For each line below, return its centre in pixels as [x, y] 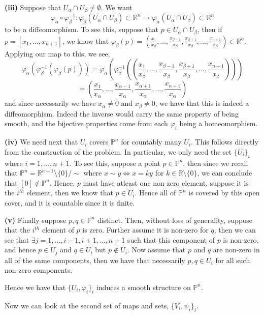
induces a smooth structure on [143, 287]
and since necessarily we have [50, 103]
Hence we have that [35, 287]
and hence [20, 250]
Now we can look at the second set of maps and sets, [87, 305]
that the [17, 230]
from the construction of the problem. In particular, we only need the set [118, 151]
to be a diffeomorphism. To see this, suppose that [81, 29]
